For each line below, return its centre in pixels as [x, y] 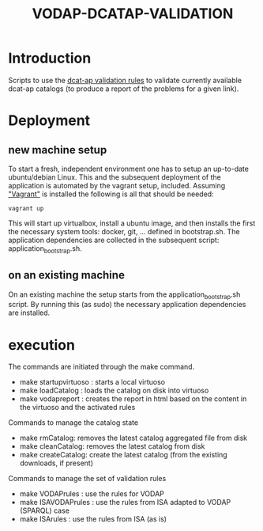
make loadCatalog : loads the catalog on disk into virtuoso [114, 391]
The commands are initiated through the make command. [101, 367]
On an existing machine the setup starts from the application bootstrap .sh [124, 295]
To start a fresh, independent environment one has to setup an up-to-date [128, 169]
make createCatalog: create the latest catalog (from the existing [123, 455]
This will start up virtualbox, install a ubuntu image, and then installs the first [132, 223]
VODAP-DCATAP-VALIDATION [133, 14]
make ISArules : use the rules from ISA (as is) [93, 519]
